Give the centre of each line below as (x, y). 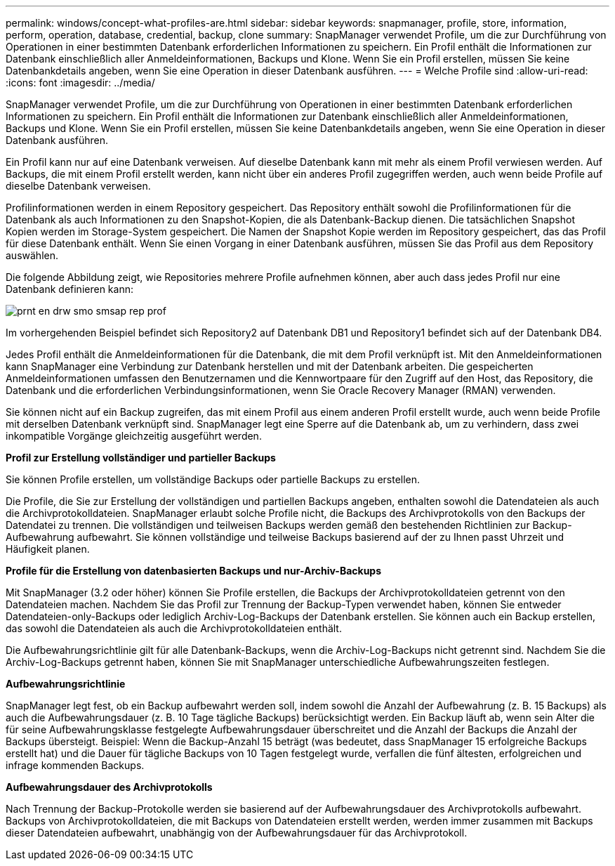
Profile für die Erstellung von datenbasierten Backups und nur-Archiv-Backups (194, 571)
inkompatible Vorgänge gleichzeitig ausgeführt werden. (134, 436)
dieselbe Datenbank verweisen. (78, 186)
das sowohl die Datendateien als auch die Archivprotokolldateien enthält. (174, 628)
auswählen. (32, 255)
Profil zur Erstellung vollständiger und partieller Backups (141, 458)
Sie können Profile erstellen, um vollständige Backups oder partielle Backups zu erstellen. (213, 479)
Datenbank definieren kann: (70, 289)
